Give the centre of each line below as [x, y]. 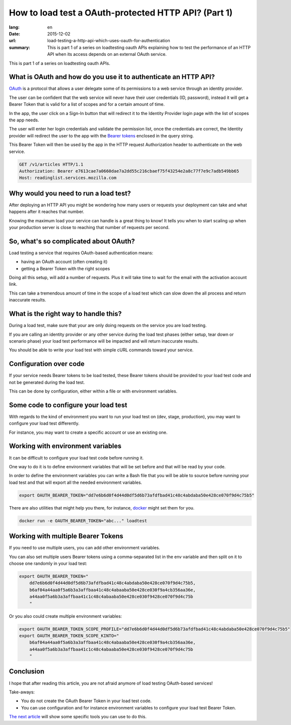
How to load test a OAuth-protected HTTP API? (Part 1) [121, 13]
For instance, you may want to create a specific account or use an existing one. [88, 432]
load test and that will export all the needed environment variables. [76, 482]
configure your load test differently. [44, 423]
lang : [14, 27]
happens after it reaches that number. [47, 212]
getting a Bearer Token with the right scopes [65, 268]
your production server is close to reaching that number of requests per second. [89, 227]
